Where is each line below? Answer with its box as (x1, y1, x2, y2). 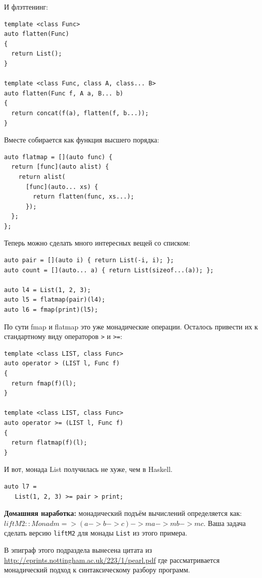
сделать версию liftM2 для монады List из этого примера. (4, 527, 187, 538)
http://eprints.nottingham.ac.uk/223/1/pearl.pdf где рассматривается (4, 554, 220, 565)
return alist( (18, 173, 66, 180)
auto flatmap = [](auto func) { (4, 153, 113, 161)
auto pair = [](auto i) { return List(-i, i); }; (4, 257, 174, 264)
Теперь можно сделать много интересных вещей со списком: (4, 237, 190, 248)
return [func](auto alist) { (11, 163, 109, 171)
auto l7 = (4, 483, 37, 490)
